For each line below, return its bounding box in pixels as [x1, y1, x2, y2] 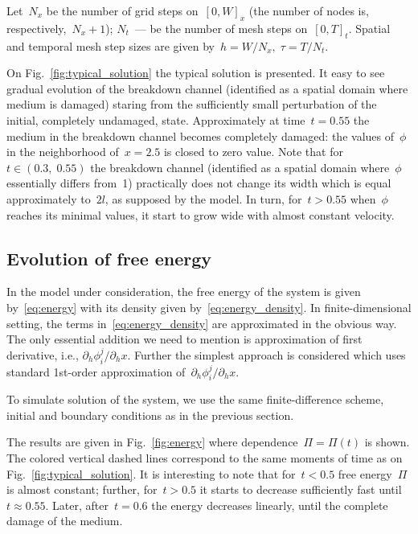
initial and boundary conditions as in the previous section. [6, 406, 294, 423]
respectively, [6, 19, 67, 36]
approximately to [6, 190, 91, 207]
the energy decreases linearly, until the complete [151, 496, 388, 513]
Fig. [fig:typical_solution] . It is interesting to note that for [6, 465, 296, 482]
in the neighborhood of [6, 143, 119, 160]
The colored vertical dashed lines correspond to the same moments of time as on [6, 450, 403, 466]
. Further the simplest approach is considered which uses [127, 346, 406, 363]
